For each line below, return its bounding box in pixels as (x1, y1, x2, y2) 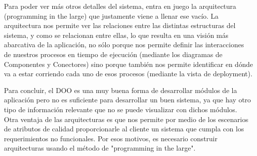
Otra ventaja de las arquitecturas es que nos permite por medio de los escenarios (4, 114, 249, 124)
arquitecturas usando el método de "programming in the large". (4, 143, 196, 153)
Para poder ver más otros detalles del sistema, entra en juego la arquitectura (4, 1, 236, 11)
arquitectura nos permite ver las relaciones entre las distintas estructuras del (4, 20, 236, 31)
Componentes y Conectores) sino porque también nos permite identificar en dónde (4, 59, 253, 69)
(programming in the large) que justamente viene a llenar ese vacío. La (4, 10, 219, 21)
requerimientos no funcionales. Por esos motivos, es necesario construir (4, 133, 217, 143)
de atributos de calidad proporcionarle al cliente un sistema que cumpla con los (4, 124, 244, 134)
